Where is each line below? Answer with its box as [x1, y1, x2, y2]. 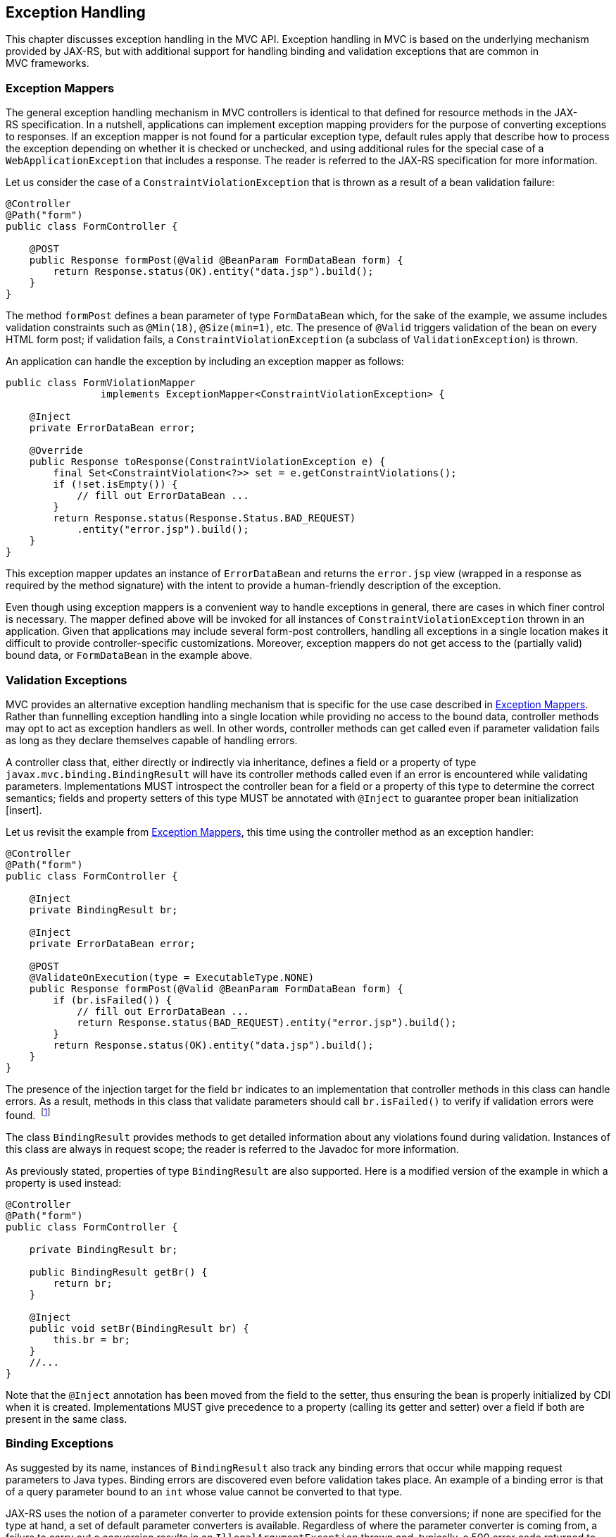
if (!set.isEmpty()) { [53, 479, 178, 490]
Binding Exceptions [6, 1436, 114, 1450]
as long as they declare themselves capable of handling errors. [6, 734, 298, 746]
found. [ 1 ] [6, 1106, 51, 1121]
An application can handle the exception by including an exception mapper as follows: [6, 355, 404, 368]
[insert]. [6, 803, 42, 816]
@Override [29, 445, 83, 457]
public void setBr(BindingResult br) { [29, 1322, 249, 1334]
